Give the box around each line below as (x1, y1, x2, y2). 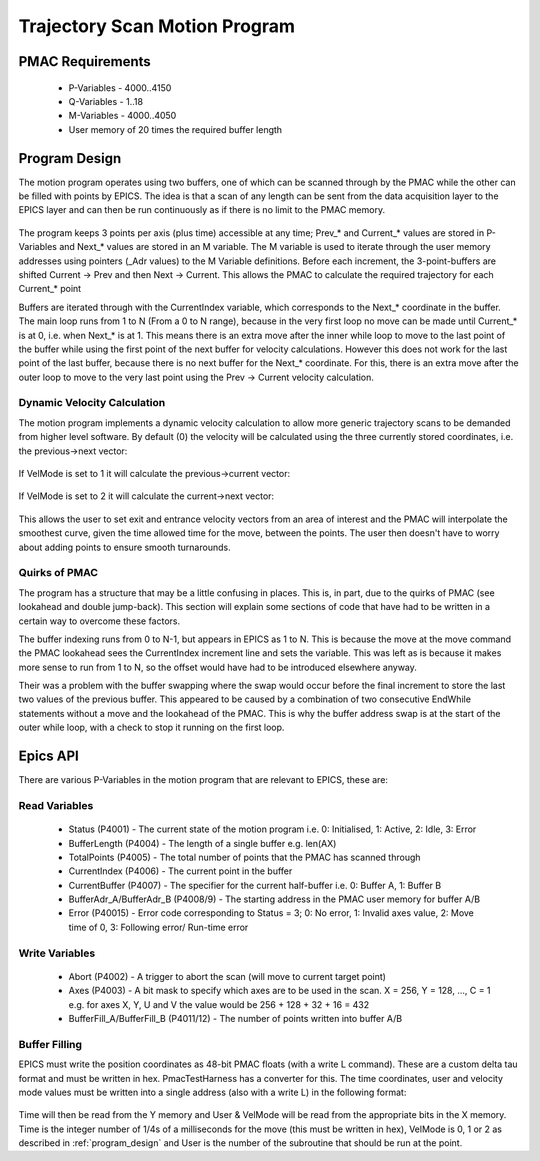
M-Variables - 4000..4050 (68, 110, 177, 122)
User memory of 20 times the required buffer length (68, 123, 283, 135)
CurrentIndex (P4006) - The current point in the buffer (68, 865, 293, 877)
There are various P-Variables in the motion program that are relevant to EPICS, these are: (18, 774, 389, 786)
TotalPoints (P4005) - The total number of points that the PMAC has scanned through (68, 851, 421, 863)
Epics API (18, 748, 79, 765)
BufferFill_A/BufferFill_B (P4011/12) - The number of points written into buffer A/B (68, 1012, 403, 1024)
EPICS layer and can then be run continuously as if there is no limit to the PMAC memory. (18, 204, 385, 216)
